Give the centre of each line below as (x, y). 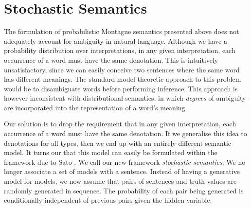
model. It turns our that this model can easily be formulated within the (111, 152)
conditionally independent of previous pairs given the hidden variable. (108, 200)
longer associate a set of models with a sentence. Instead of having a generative (122, 171)
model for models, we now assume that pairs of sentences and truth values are (120, 181)
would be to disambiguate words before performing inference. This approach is (121, 88)
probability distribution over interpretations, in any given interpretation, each (120, 50)
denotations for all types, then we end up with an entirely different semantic (118, 143)
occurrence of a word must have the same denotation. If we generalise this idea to (125, 133)
